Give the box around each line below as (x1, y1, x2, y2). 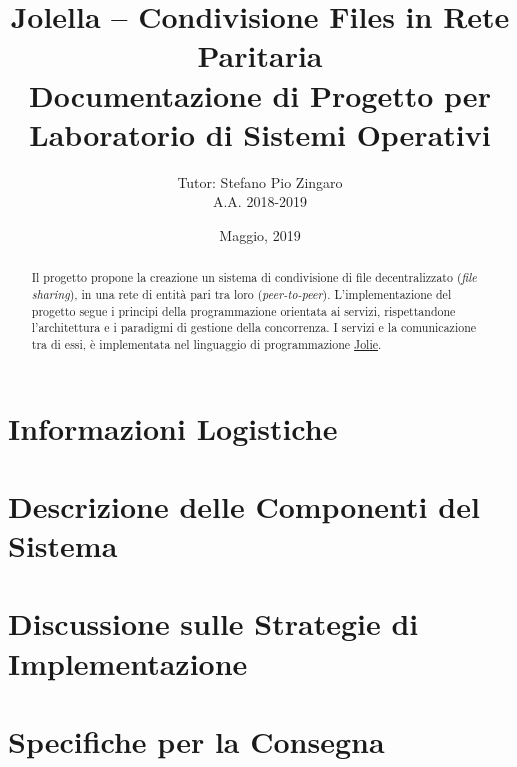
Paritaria (197, 35, 323, 76)
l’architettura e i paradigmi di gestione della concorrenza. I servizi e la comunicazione (31, 319, 477, 336)
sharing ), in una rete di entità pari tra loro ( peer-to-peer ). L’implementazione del (31, 285, 452, 302)
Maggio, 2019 (219, 224, 301, 245)
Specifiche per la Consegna (8, 721, 385, 762)
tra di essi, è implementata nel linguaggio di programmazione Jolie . (31, 335, 382, 352)
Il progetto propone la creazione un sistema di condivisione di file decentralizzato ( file (31, 269, 477, 286)
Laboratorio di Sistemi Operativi (29, 113, 491, 154)
